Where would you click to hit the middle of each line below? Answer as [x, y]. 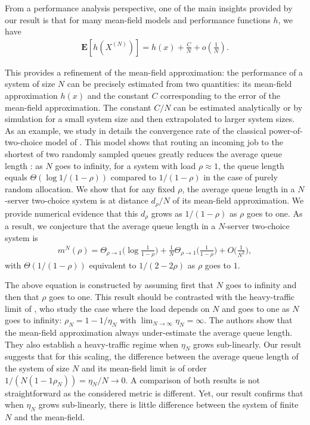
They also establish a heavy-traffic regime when [92, 344]
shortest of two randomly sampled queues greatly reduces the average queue [143, 153]
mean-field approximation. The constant [78, 107]
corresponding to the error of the [221, 95]
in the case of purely [241, 177]
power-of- [286, 130]
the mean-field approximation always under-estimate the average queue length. [149, 332]
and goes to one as [256, 308]
